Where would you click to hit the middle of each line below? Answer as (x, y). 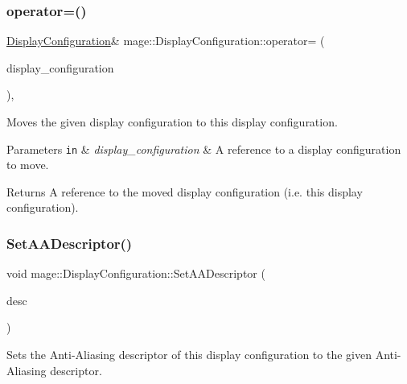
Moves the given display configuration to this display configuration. (172, 122)
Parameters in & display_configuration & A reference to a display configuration (204, 149)
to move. (28, 165)
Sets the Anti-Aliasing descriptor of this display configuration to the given (189, 355)
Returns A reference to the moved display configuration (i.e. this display (185, 191)
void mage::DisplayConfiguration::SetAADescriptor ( (136, 273)
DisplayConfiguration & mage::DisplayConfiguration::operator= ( (166, 41)
